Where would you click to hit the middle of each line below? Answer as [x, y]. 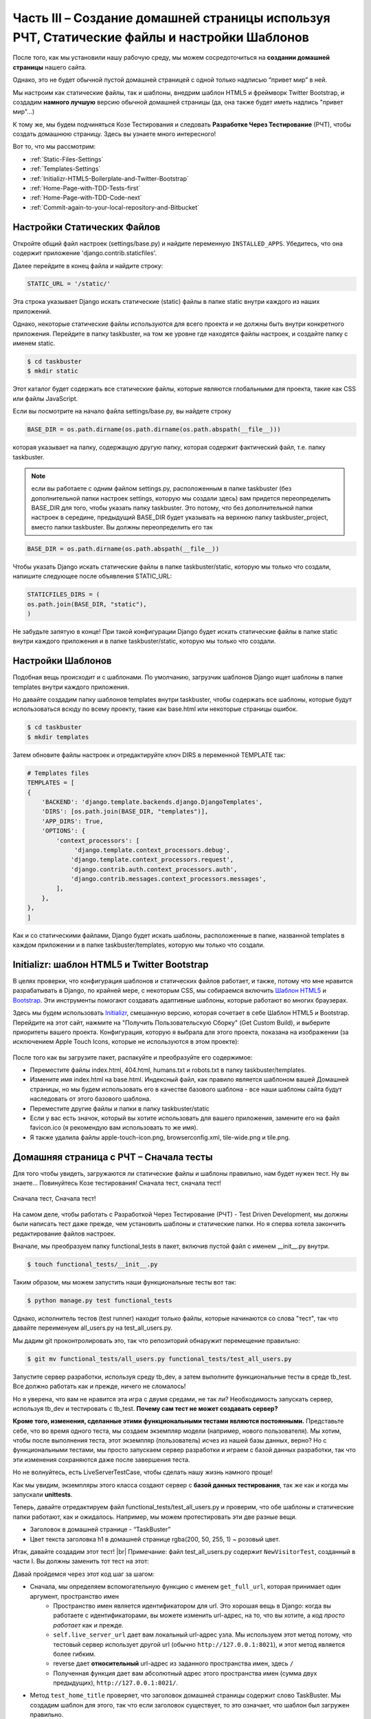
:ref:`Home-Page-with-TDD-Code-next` [86, 198]
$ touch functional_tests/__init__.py [92, 1264]
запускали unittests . [43, 1495]
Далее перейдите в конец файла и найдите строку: [88, 265]
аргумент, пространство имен [75, 1596]
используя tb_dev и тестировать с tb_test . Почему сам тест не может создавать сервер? [145, 1408]
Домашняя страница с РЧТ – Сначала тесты [113, 1157]
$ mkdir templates [58, 737]
